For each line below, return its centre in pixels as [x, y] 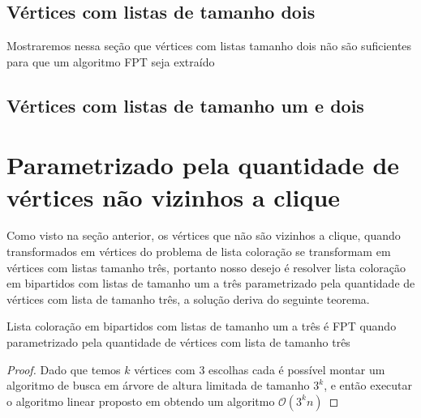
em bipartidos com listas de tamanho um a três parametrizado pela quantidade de [211, 283]
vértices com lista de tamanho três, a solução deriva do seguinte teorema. [188, 299]
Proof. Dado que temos [64, 369]
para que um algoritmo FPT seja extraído [111, 61]
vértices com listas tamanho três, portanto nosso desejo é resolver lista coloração [206, 267]
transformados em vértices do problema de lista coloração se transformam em [199, 252]
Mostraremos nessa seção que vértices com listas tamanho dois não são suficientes [209, 46]
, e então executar [368, 385]
